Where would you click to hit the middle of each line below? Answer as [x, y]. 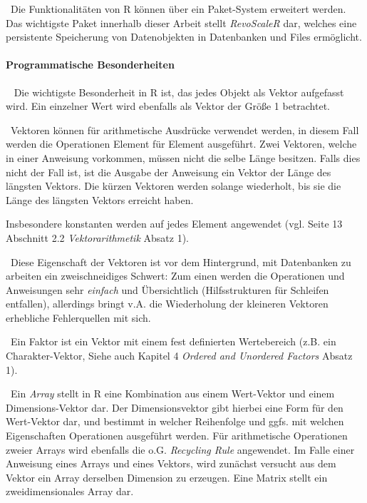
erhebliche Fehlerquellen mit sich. [78, 317]
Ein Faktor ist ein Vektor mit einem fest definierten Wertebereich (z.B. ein [173, 341]
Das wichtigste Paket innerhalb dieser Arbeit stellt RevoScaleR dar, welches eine [181, 22]
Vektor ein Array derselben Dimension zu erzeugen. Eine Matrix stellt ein [167, 477]
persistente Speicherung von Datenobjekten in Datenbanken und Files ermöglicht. [184, 37]
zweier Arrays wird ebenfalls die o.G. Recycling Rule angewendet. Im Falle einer [180, 449]
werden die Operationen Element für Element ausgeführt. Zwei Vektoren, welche [181, 144]
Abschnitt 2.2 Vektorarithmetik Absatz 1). [97, 237]
